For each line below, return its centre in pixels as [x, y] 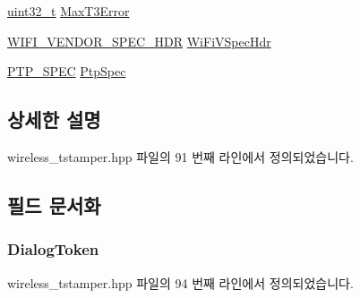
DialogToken [53, 249]
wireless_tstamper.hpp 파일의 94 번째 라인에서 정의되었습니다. [180, 282]
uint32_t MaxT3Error [69, 11]
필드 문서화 [54, 204]
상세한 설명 [54, 119]
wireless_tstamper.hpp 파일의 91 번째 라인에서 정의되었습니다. [180, 156]
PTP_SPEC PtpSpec [67, 71]
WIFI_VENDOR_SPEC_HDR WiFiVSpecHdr [139, 41]
